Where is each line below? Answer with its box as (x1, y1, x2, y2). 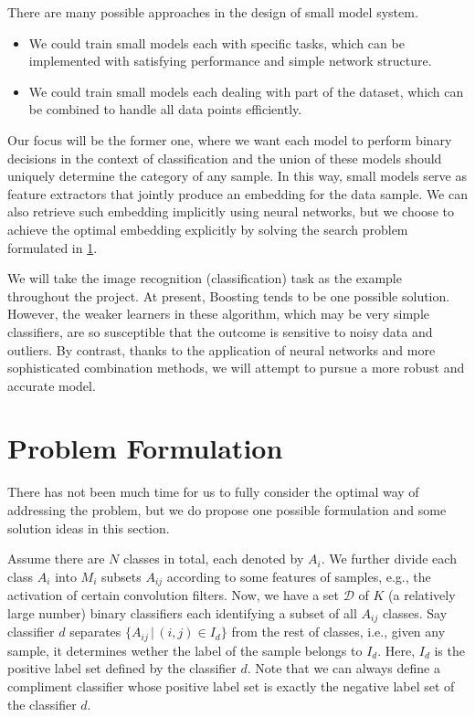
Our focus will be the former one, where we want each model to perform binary (7, 130, 452, 149)
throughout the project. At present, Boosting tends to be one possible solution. (7, 286, 450, 305)
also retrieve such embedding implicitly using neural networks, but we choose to (7, 202, 454, 221)
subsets (100, 566, 142, 585)
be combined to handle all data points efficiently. (28, 100, 302, 119)
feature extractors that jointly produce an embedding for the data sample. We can (7, 184, 468, 203)
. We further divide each (321, 549, 457, 568)
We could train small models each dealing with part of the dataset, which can (28, 81, 464, 100)
